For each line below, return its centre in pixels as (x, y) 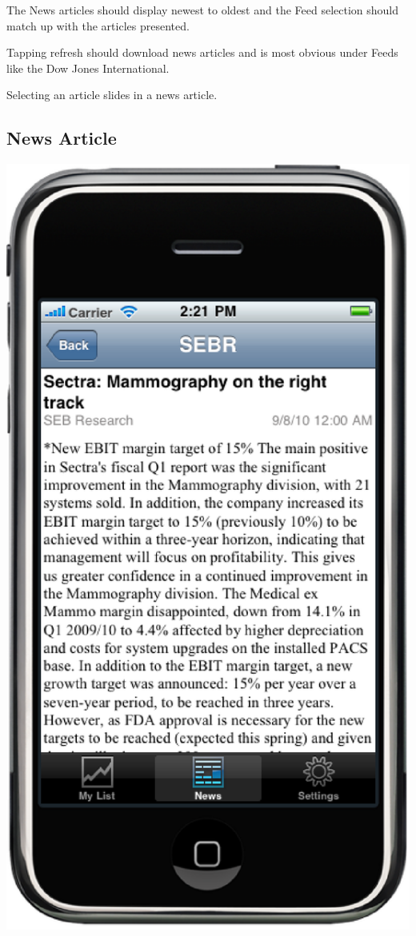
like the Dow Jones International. (88, 68)
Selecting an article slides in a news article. (112, 95)
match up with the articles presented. (98, 25)
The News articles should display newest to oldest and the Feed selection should (203, 10)
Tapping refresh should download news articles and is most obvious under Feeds (202, 52)
